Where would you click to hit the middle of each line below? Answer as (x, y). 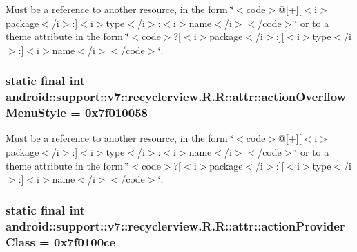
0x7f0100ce (85, 241)
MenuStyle (36, 112)
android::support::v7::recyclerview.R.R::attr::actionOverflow (176, 97)
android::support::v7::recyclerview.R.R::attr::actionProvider (175, 225)
